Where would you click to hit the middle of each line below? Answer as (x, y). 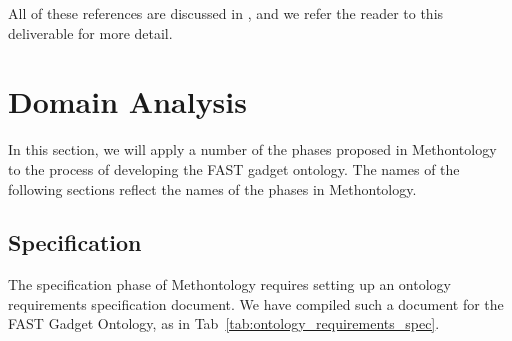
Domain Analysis (127, 101)
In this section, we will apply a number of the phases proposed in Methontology (252, 149)
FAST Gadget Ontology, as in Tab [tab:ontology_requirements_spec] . (224, 323)
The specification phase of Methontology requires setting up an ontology (229, 284)
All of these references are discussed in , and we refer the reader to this (226, 13)
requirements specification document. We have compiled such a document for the (256, 303)
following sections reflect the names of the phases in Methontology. (212, 188)
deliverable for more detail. (90, 32)
